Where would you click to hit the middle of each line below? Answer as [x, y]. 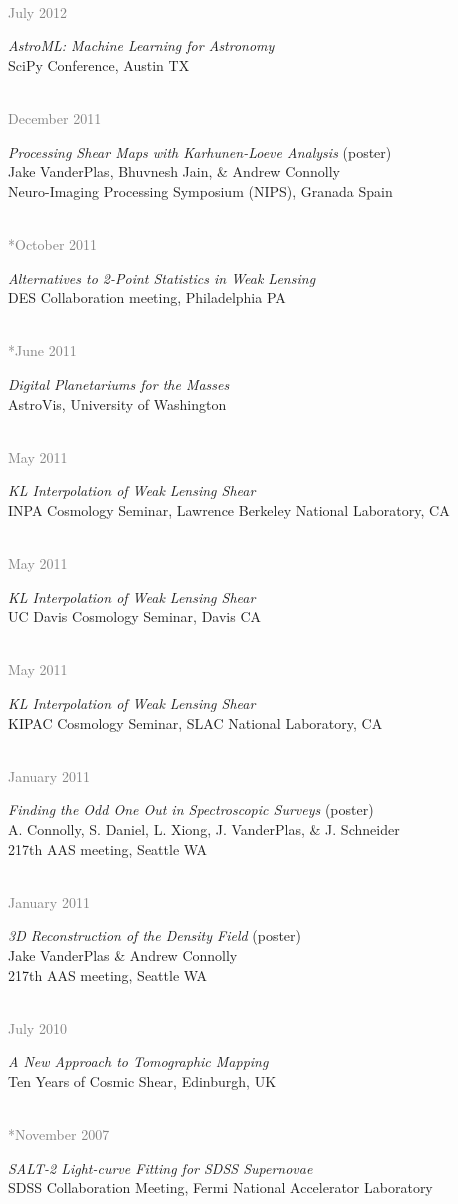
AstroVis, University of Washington [117, 403]
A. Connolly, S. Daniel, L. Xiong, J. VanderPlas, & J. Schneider [204, 829]
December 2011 [55, 117]
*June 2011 [42, 350]
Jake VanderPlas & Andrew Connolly [123, 954]
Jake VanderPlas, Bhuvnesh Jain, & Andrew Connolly [174, 171]
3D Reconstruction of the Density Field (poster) [155, 935]
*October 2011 [53, 243]
